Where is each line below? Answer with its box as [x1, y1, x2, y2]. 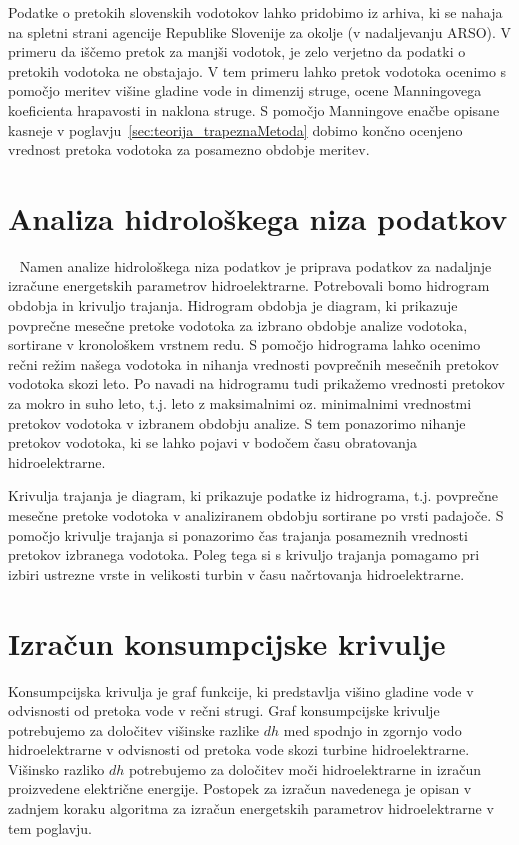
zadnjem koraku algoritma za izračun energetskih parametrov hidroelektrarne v [8, 798, 494, 819]
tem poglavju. [8, 817, 93, 838]
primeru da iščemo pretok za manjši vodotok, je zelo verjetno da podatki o [8, 41, 466, 62]
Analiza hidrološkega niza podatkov [8, 197, 508, 238]
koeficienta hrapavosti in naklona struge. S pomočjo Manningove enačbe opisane [8, 99, 500, 120]
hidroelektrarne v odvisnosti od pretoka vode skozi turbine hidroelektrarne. [8, 739, 470, 760]
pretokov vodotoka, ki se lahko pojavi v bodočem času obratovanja [8, 432, 417, 453]
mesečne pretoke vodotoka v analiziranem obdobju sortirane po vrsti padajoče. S [8, 505, 504, 525]
